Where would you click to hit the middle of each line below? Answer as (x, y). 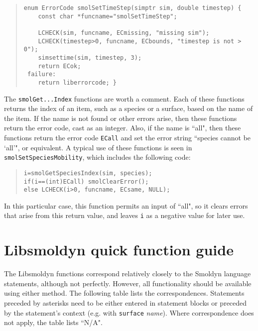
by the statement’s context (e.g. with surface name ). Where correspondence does (129, 312)
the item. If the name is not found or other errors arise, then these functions (121, 118)
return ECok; (60, 66)
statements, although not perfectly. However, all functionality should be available (128, 283)
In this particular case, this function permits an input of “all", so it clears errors (126, 205)
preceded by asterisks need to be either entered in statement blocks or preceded (126, 303)
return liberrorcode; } (77, 82)
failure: (42, 74)
